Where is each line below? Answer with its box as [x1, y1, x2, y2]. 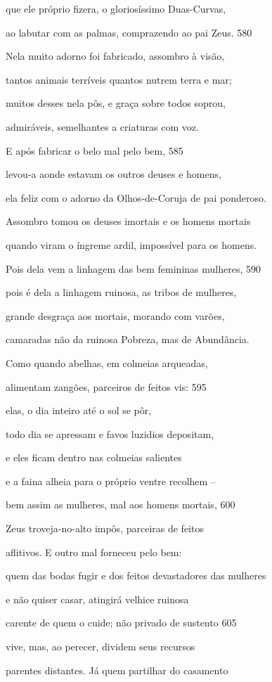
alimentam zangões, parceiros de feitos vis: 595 [6, 379, 207, 394]
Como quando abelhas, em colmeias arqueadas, [6, 355, 208, 370]
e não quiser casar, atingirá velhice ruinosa [6, 591, 189, 606]
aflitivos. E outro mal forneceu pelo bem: [6, 544, 182, 559]
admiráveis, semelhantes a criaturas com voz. [6, 119, 199, 134]
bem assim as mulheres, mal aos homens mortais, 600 [6, 497, 235, 512]
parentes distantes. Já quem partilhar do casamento [6, 662, 228, 677]
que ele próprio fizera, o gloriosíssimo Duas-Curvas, [6, 1, 226, 15]
